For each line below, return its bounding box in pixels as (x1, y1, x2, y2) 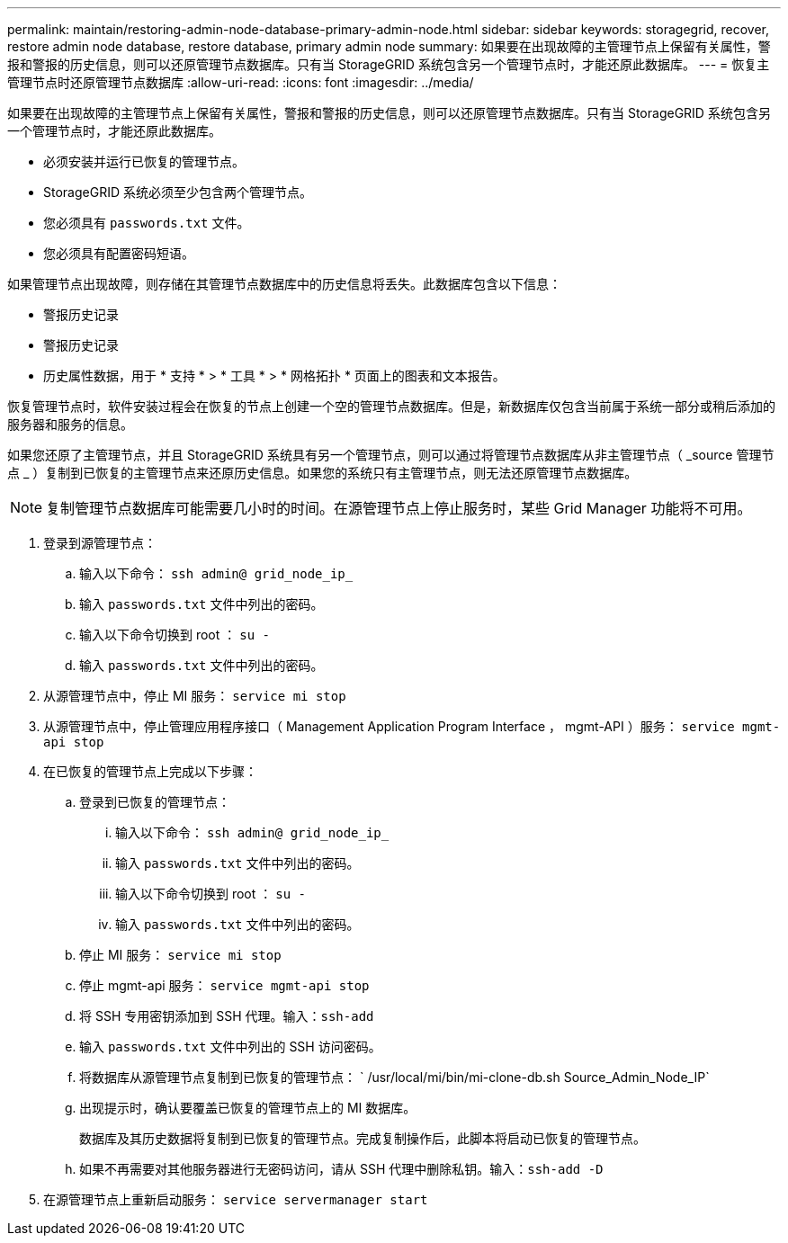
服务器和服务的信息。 (7, 416, 133, 432)
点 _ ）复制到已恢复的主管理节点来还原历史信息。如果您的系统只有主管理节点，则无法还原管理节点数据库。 (7, 465, 638, 480)
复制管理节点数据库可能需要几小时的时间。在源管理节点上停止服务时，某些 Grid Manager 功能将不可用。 (46, 499, 752, 517)
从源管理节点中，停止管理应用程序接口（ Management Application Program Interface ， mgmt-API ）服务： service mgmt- (43, 719, 781, 734)
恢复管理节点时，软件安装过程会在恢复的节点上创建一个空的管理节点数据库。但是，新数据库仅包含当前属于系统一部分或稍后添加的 (7, 398, 775, 414)
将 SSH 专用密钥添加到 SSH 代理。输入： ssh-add (79, 1008, 374, 1024)
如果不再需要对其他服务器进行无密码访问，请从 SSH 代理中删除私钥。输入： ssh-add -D (79, 1161, 604, 1176)
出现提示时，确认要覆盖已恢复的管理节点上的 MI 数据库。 (79, 1100, 416, 1115)
